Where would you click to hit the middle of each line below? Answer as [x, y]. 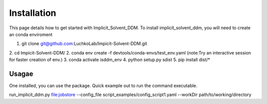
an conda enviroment [31, 34]
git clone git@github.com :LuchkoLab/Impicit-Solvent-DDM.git [84, 44]
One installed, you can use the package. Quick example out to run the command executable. [103, 86]
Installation [33, 13]
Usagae [21, 74]
